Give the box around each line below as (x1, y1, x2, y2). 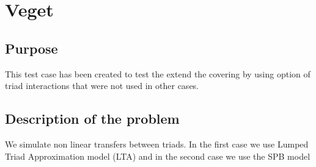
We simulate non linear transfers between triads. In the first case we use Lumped (5, 137, 309, 150)
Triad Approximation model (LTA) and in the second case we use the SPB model (5, 149, 310, 162)
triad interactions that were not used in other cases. (5, 79, 199, 92)
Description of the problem (5, 109, 180, 128)
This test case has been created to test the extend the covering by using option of (5, 67, 310, 80)
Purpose (5, 38, 58, 57)
